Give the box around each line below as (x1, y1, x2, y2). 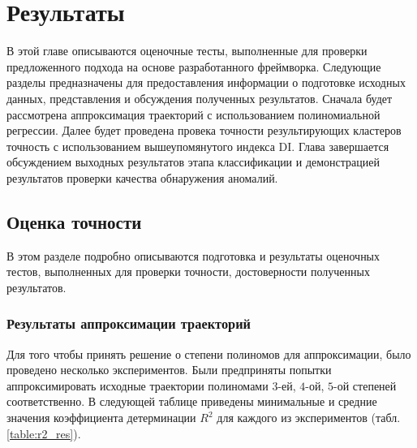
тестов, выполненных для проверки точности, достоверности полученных (6, 263, 370, 280)
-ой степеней (333, 377, 397, 394)
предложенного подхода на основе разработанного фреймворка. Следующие (6, 58, 381, 75)
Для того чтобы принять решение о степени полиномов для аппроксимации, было (6, 345, 411, 362)
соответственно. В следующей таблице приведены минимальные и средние (6, 393, 377, 410)
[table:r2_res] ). (6, 424, 81, 442)
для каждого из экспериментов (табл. (217, 409, 401, 426)
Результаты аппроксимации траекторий (6, 313, 251, 334)
